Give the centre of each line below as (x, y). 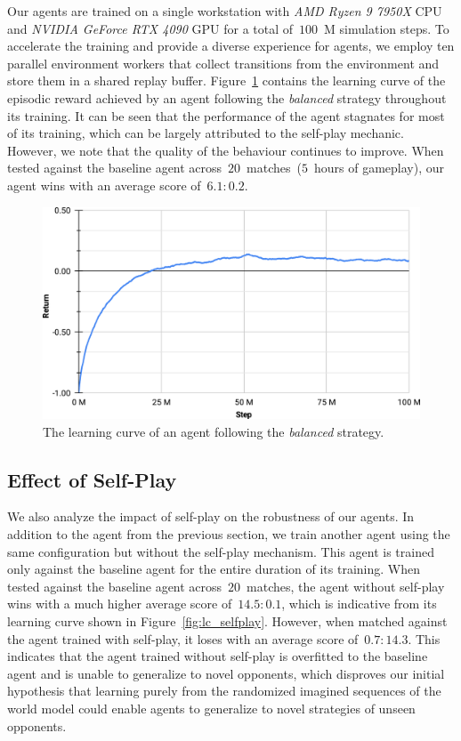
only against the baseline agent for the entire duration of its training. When (214, 569)
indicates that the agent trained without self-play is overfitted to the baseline (218, 656)
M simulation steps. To (387, 28)
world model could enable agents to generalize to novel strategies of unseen (211, 708)
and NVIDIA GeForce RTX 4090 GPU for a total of (150, 28)
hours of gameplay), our (380, 168)
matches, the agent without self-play (346, 586)
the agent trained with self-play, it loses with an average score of (183, 638)
